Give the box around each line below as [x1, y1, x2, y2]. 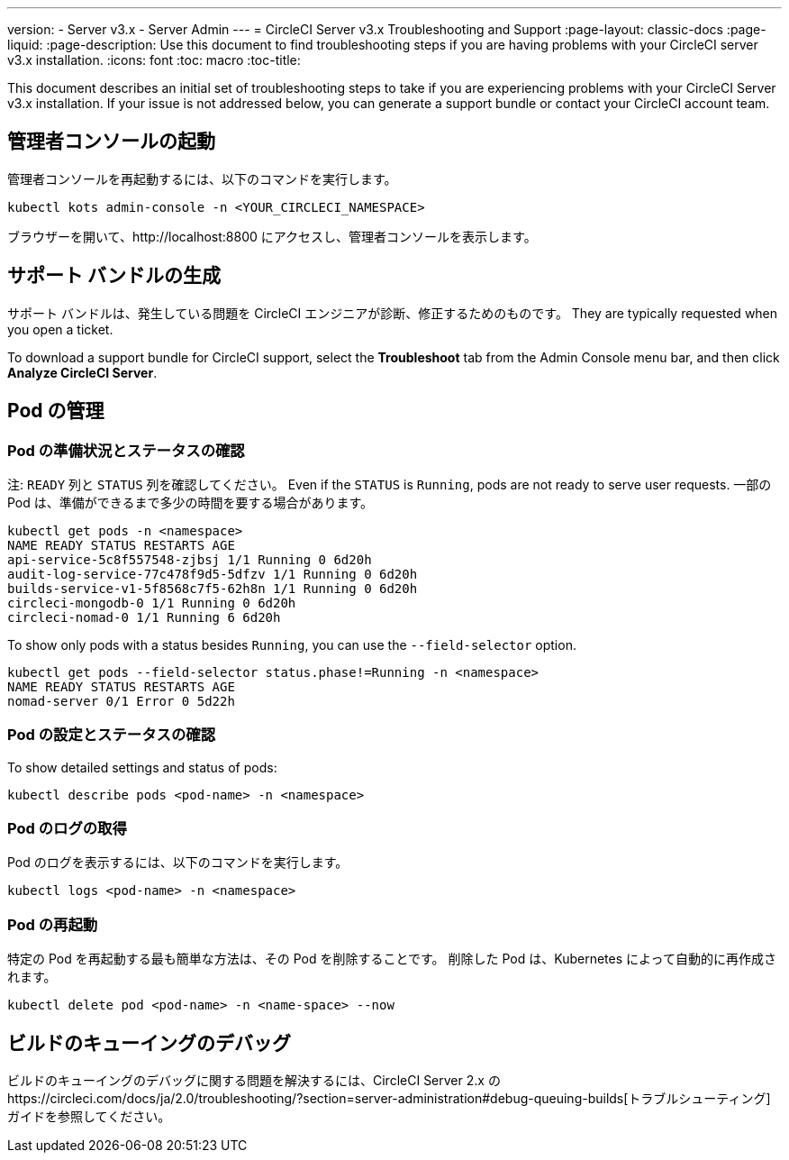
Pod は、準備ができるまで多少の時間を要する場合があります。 [7, 494, 374, 510]
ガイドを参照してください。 [7, 1109, 171, 1124]
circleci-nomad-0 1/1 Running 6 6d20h [7, 609, 281, 625]
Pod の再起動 [7, 915, 98, 934]
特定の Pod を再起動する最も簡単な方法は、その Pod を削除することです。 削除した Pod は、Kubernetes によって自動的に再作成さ [7, 951, 776, 967]
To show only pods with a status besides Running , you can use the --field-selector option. [7, 636, 576, 653]
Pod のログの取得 [7, 819, 127, 838]
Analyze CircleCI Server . [7, 364, 158, 380]
